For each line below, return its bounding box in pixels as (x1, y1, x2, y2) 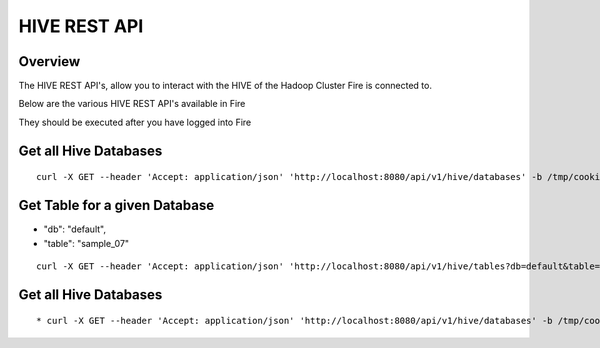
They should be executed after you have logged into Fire (18, 116, 252, 128)
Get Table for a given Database (18, 197, 215, 214)
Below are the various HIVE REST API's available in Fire (18, 98, 246, 110)
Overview (18, 53, 81, 70)
